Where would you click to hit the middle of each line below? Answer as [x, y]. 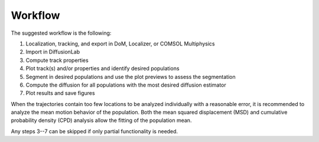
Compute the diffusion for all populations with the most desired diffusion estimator [126, 85]
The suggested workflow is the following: [61, 33]
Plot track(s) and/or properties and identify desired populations [102, 68]
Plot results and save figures [60, 93]
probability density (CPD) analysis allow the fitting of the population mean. [101, 120]
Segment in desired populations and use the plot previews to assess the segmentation [131, 77]
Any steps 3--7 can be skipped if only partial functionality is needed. [95, 131]
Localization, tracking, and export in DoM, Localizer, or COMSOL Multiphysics [120, 44]
